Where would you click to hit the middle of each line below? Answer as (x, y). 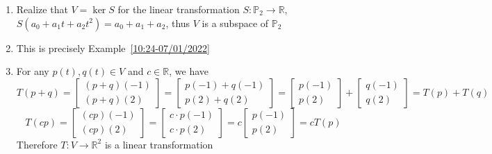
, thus (178, 23)
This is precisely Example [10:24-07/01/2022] (113, 48)
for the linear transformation (179, 9)
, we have (189, 71)
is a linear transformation (159, 144)
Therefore (37, 144)
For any (33, 71)
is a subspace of (235, 23)
